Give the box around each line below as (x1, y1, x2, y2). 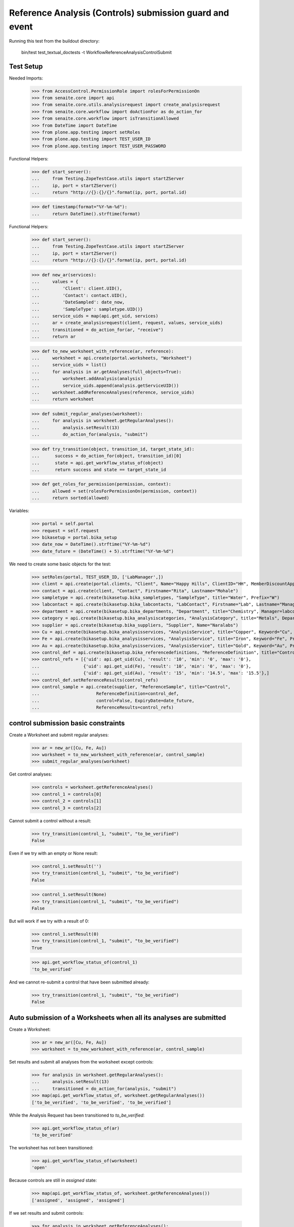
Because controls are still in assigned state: (9, 1177, 97, 1183)
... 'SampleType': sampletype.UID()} (31, 306, 143, 312)
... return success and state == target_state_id (31, 467, 166, 472)
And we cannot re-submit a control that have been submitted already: (9, 979, 149, 985)
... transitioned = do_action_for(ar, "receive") (31, 327, 164, 332)
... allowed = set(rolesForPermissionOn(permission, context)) (31, 488, 197, 494)
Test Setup (9, 62, 43, 71)
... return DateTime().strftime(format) (31, 211, 141, 216)
